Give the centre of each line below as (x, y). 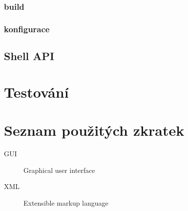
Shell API (29, 56)
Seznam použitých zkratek (94, 130)
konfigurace (27, 29)
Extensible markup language (66, 202)
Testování (36, 92)
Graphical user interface (59, 170)
